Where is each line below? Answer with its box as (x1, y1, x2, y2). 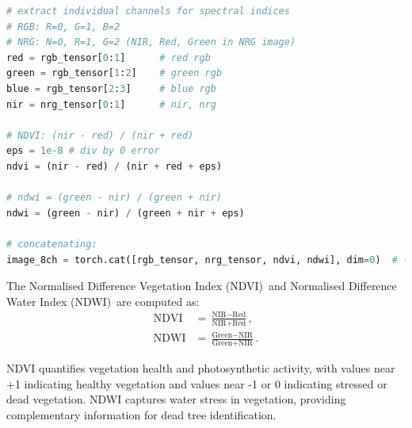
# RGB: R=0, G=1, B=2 (6, 21, 120, 32)
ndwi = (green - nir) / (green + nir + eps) (6, 207, 245, 219)
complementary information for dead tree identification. (6, 406, 277, 422)
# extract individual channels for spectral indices (6, 6, 290, 17)
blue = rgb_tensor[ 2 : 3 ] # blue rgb (6, 82, 216, 94)
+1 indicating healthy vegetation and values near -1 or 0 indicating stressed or (6, 375, 387, 392)
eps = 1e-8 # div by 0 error (6, 145, 160, 157)
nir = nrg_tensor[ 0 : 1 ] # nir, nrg (6, 98, 216, 110)
